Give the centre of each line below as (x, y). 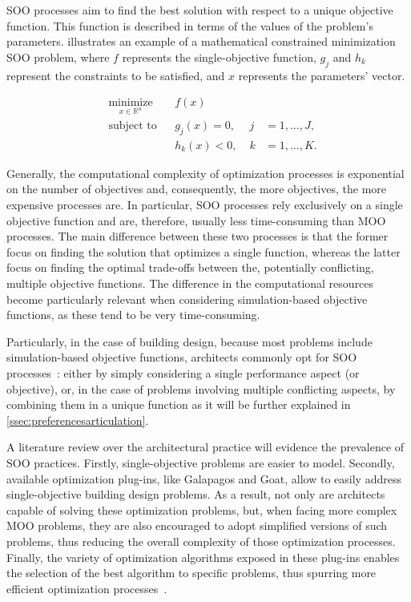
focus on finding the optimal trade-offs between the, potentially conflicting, (190, 267)
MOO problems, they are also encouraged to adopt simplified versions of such (197, 525)
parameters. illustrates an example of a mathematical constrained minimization (201, 41)
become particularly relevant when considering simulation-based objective (187, 299)
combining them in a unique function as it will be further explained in (179, 404)
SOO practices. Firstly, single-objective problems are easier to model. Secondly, (201, 462)
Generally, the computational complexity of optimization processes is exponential (205, 173)
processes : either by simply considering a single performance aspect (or (183, 372)
